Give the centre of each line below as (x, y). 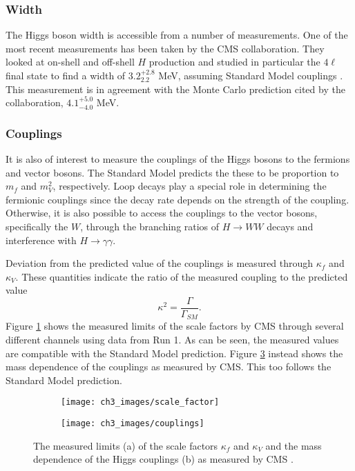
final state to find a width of (66, 75)
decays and (290, 226)
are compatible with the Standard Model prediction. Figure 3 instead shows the (174, 353)
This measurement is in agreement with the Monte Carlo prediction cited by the (175, 89)
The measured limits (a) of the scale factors (126, 445)
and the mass (294, 445)
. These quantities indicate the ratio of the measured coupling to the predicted (182, 276)
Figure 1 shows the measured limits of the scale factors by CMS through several (175, 326)
